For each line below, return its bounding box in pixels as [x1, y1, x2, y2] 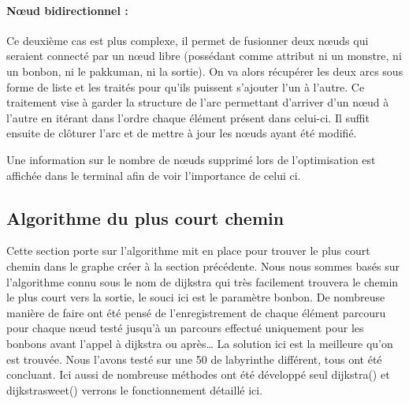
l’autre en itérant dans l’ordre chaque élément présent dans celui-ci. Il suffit [6, 109, 370, 125]
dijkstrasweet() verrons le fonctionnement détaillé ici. [6, 381, 263, 398]
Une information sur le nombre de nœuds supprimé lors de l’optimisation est [6, 151, 376, 167]
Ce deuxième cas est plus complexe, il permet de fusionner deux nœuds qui [6, 32, 369, 48]
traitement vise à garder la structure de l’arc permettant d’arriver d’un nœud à [6, 94, 389, 110]
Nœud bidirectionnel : [6, 2, 128, 18]
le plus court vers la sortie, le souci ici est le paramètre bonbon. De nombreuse [6, 289, 385, 305]
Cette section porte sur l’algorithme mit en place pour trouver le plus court [6, 242, 370, 259]
